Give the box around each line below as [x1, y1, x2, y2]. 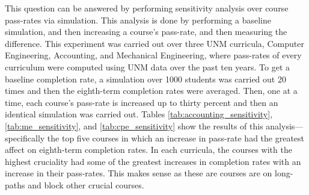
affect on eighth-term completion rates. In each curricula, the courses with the [5, 143, 292, 156]
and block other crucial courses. [28, 178, 144, 191]
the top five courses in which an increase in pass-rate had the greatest [47, 131, 305, 144]
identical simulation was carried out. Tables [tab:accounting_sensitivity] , [5, 108, 273, 120]
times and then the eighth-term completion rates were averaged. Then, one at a [5, 84, 298, 97]
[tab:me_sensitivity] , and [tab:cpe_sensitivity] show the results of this [5, 119, 263, 132]
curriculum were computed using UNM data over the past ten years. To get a [5, 60, 290, 73]
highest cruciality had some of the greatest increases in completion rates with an [5, 155, 301, 167]
